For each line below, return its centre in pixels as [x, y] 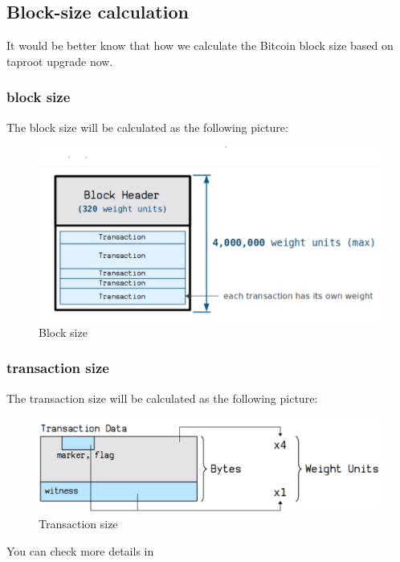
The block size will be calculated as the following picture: [147, 127]
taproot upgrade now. [60, 61]
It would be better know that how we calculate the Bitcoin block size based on [200, 45]
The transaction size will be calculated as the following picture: [162, 398]
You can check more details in [80, 550]
